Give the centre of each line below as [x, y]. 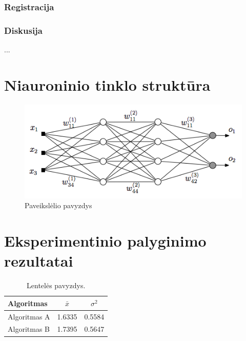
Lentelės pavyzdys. [56, 285]
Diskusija [23, 30]
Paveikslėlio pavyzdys [58, 205]
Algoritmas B [29, 329]
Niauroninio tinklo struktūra [107, 84]
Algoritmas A [29, 316]
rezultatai [39, 261]
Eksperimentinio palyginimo [105, 240]
